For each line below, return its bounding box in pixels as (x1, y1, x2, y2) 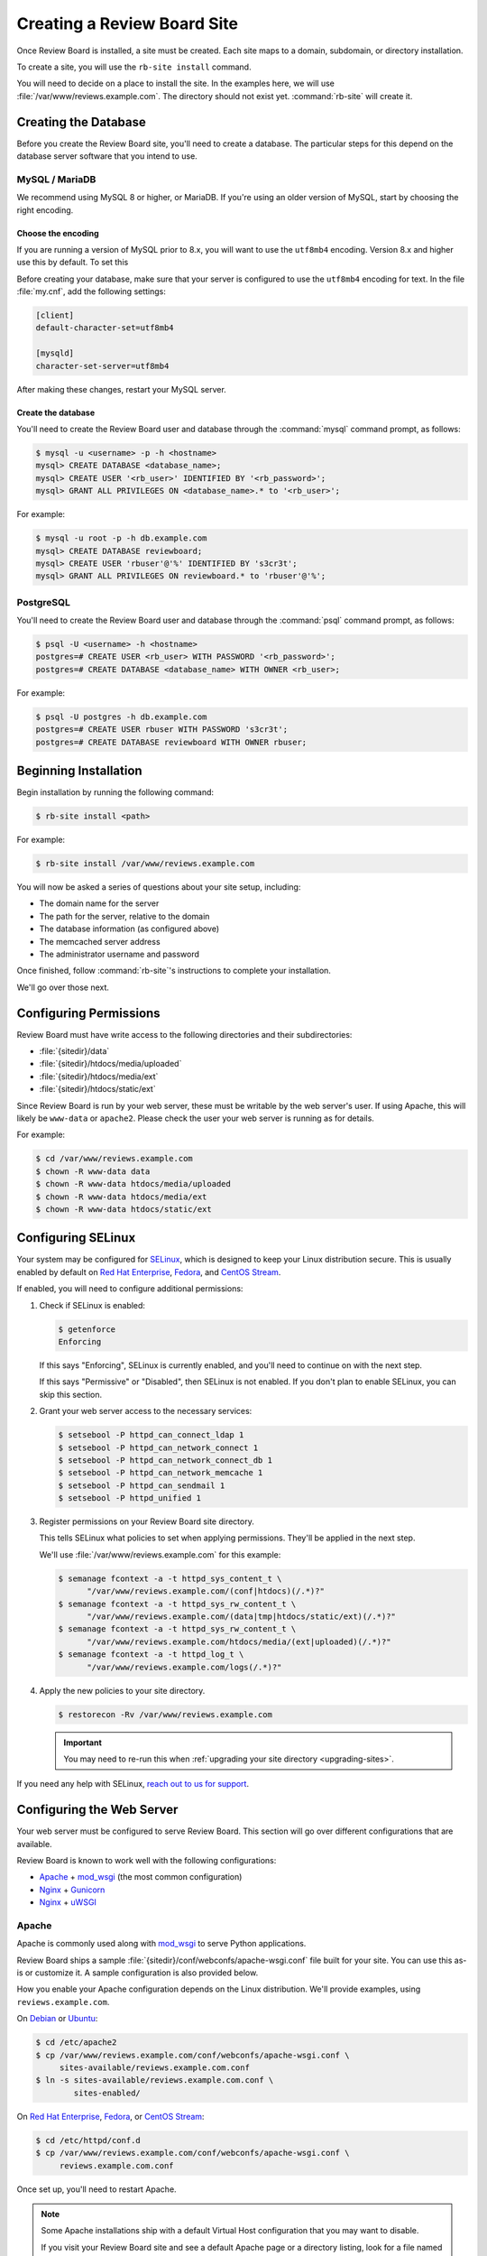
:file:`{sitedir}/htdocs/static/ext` (39, 1084, 157, 1095)
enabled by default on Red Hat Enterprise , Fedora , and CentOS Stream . (16, 1266, 281, 1277)
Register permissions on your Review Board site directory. (39, 1516, 254, 1527)
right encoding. (16, 204, 74, 216)
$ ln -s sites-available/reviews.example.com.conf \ (35, 2076, 274, 2085)
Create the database (16, 407, 96, 418)
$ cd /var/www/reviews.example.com (35, 1153, 193, 1164)
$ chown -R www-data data (35, 1166, 151, 1177)
